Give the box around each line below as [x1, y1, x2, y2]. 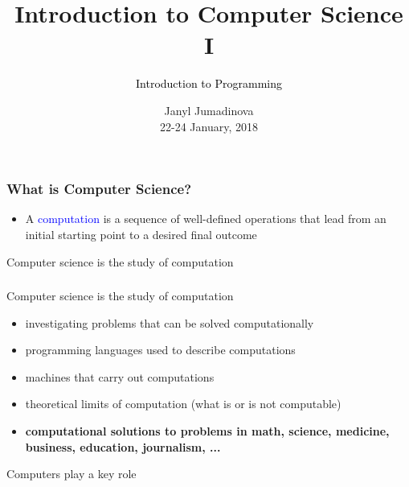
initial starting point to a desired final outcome [25, 225, 257, 242]
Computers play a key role [6, 465, 137, 482]
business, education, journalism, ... [25, 438, 221, 455]
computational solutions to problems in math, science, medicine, [25, 423, 390, 440]
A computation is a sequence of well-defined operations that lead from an [25, 210, 387, 227]
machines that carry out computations [25, 368, 215, 385]
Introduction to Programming [136, 75, 282, 92]
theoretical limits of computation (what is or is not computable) [25, 395, 342, 412]
